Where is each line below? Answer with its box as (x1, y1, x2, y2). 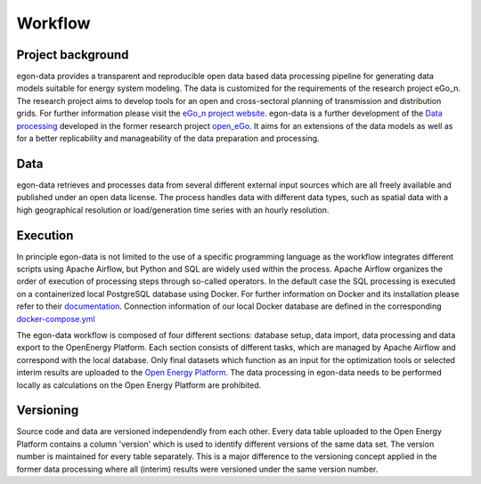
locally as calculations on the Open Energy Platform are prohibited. (16, 379, 262, 391)
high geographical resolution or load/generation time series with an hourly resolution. (16, 205, 330, 215)
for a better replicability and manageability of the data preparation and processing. (16, 133, 320, 144)
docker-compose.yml (16, 313, 95, 324)
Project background (16, 47, 129, 62)
